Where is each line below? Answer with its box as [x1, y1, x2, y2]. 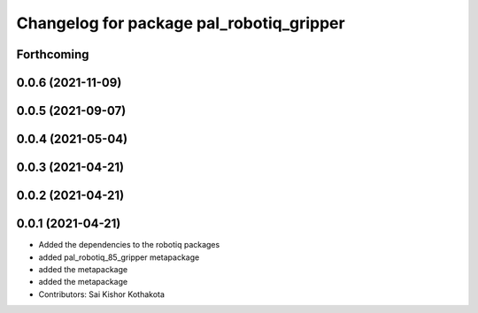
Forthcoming [16, 47, 89, 62]
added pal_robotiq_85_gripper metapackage [38, 252, 200, 263]
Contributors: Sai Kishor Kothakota [38, 288, 166, 300]
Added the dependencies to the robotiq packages [38, 240, 220, 250]
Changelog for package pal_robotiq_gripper [16, 13, 345, 33]
